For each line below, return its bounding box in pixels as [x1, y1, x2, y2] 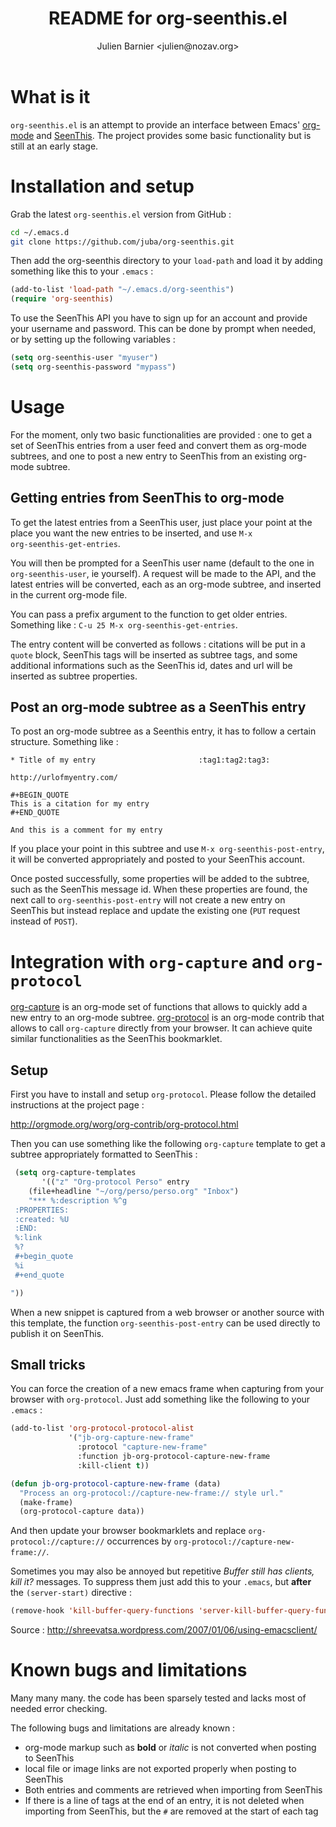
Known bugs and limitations [10, 1659, 248, 1682]
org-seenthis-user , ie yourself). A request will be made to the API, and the [10, 567, 317, 579]
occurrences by [106, 1535, 172, 1547]
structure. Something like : [10, 736, 119, 748]
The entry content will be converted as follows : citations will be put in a [10, 638, 306, 650]
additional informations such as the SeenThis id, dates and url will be [10, 659, 293, 671]
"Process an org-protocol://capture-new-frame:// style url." [19, 1488, 284, 1498]
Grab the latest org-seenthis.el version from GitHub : [10, 208, 232, 220]
